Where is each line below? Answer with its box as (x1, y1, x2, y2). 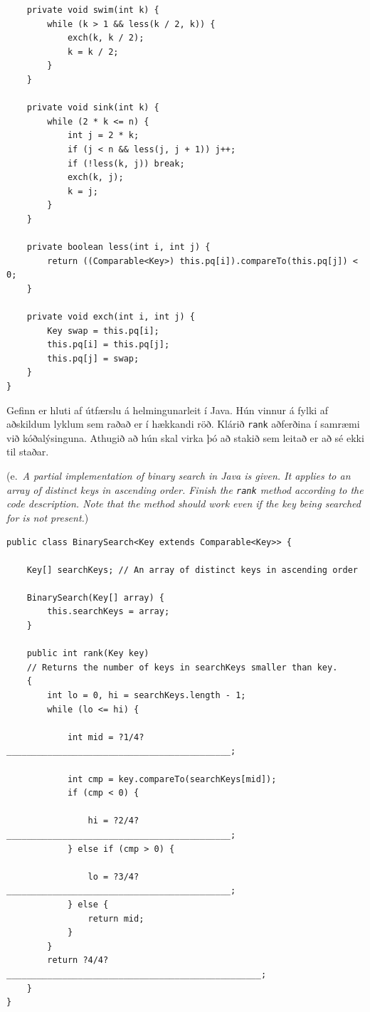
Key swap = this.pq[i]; (47, 325, 159, 336)
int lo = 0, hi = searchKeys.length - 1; (47, 690, 246, 701)
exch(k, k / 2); (67, 33, 144, 43)
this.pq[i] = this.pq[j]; (47, 339, 170, 350)
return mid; (88, 913, 144, 924)
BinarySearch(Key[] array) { (26, 592, 164, 603)
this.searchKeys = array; (47, 606, 170, 617)
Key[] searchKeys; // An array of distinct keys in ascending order (26, 564, 358, 575)
